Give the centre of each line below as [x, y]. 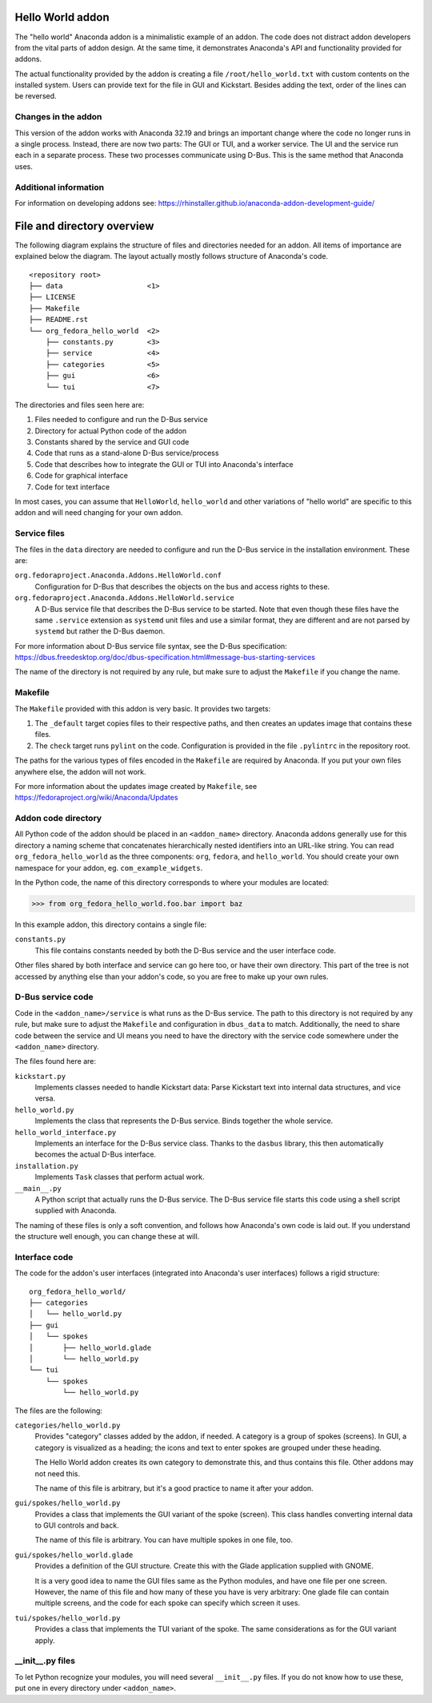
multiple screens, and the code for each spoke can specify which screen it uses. [167, 1603]
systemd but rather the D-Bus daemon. [100, 631]
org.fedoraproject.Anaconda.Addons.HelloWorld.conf [118, 576]
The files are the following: [59, 1411]
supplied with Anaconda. [76, 1210]
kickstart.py [40, 1076]
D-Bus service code [54, 997]
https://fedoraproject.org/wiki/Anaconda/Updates [96, 798]
